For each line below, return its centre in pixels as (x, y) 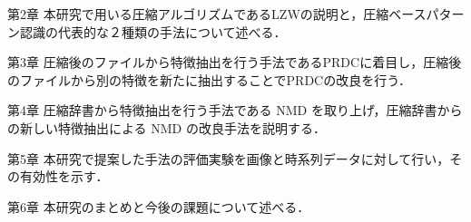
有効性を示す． (64, 176)
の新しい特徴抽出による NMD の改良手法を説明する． (167, 127)
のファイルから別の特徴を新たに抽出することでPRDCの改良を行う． (210, 79)
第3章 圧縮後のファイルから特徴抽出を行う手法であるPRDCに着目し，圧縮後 (235, 62)
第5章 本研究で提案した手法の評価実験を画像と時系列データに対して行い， (229, 158)
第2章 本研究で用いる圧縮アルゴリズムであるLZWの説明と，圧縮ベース (217, 14)
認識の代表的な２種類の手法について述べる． (153, 31)
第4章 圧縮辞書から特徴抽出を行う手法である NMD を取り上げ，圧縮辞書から (235, 110)
